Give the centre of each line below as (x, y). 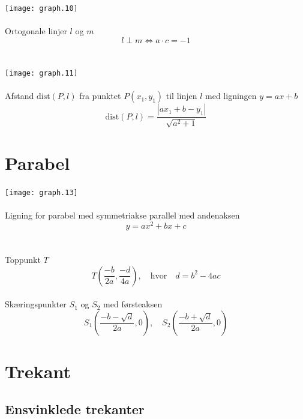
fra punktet (100, 96)
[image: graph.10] (41, 8)
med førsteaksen (133, 304)
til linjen (181, 96)
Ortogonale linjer (36, 31)
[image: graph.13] (41, 192)
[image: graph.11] (41, 74)
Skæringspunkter (36, 304)
